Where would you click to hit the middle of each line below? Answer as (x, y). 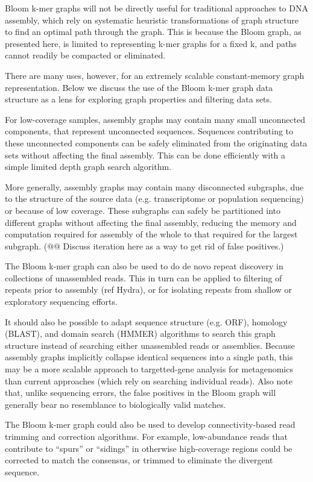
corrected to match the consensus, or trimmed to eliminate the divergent (139, 460)
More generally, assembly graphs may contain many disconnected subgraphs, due (154, 186)
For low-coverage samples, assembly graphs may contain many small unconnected (155, 119)
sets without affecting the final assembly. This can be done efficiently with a (145, 155)
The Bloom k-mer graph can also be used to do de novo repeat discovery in (144, 266)
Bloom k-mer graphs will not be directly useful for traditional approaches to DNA (156, 8)
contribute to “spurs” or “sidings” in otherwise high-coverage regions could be (149, 448)
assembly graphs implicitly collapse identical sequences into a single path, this (149, 357)
